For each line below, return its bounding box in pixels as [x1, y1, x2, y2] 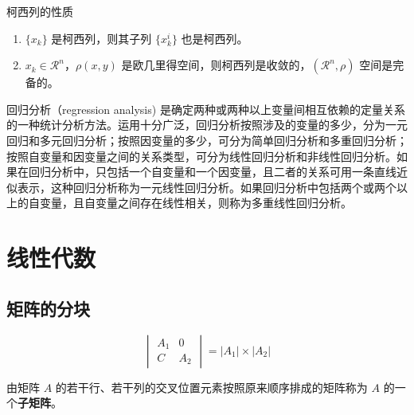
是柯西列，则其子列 [51, 29, 152, 46]
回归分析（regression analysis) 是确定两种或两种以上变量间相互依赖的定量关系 [6, 100, 405, 117]
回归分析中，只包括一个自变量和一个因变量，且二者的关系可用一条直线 [28, 163, 396, 180]
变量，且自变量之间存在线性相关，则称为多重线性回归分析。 [39, 194, 352, 211]
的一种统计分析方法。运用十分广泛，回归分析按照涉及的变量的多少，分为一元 [6, 116, 408, 133]
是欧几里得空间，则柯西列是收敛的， [121, 57, 311, 73]
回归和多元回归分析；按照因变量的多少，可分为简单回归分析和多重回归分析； [6, 131, 408, 148]
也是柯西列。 [181, 29, 248, 46]
